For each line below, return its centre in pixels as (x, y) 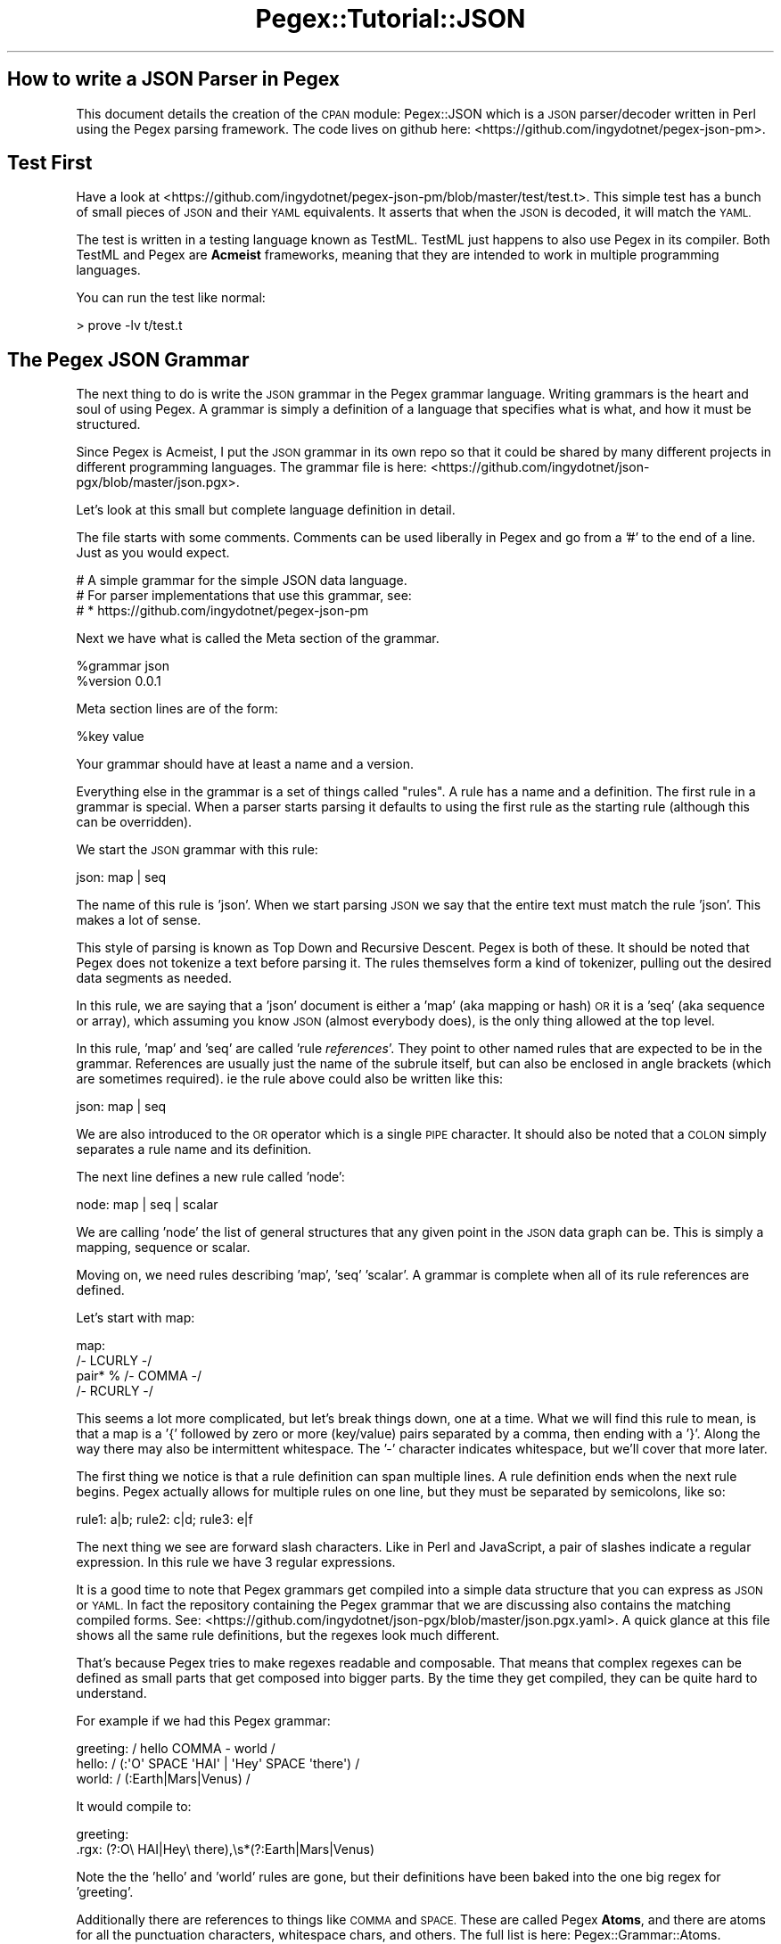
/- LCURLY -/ (114, 1361)
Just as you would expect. (153, 553)
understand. (111, 1693)
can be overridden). (134, 822)
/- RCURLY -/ (115, 1391)
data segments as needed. (154, 978)
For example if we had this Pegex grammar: (203, 1721)
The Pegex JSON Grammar (128, 359)
